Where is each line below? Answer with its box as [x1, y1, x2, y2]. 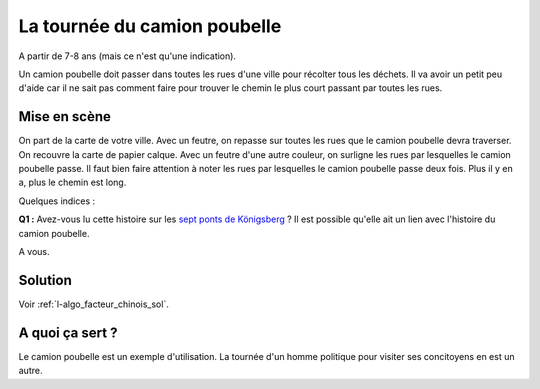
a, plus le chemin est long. [18, 176, 127, 189]
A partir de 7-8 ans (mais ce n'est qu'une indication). [18, 50, 237, 62]
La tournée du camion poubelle [18, 15, 282, 37]
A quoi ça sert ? [18, 324, 118, 341]
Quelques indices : [18, 195, 96, 207]
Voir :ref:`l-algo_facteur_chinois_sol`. [18, 298, 169, 310]
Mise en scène [18, 108, 112, 125]
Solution [18, 271, 72, 289]
